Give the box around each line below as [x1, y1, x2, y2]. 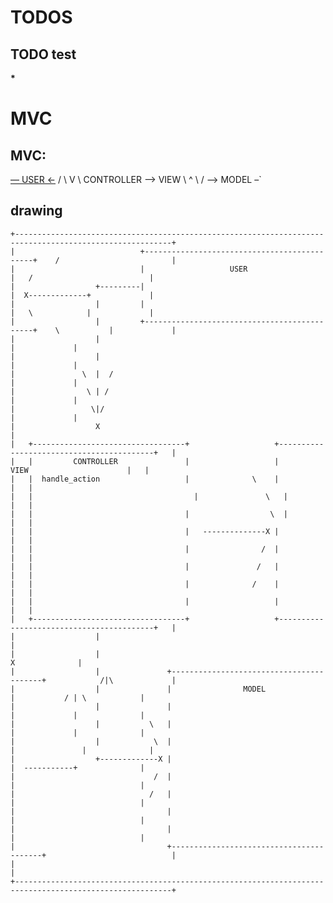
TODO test [10, 46, 77, 63]
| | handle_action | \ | [10, 474, 280, 484]
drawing [10, 202, 63, 220]
